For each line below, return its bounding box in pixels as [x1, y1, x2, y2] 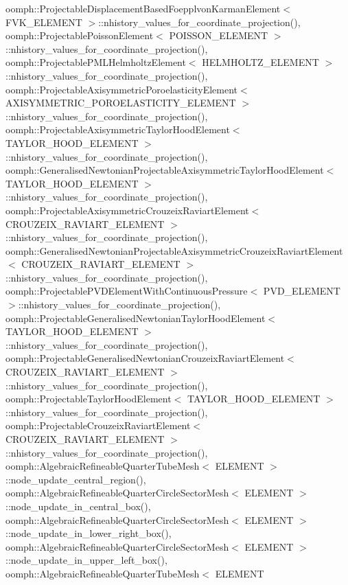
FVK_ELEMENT [5, 14, 82, 29]
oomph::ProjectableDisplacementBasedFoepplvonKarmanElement [5, 1, 281, 15]
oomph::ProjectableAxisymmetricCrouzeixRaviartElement [5, 203, 249, 217]
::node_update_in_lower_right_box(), [5, 526, 172, 540]
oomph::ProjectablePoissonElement [5, 28, 154, 43]
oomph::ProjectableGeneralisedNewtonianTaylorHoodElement [5, 310, 266, 325]
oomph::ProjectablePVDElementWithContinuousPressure [5, 284, 248, 298]
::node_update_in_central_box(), [5, 498, 151, 513]
